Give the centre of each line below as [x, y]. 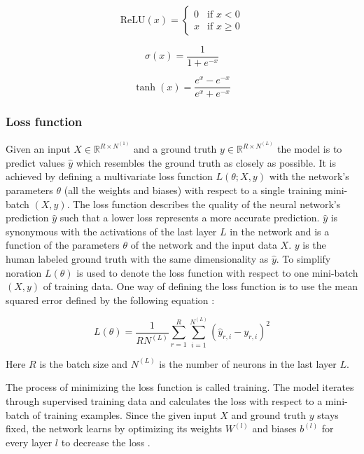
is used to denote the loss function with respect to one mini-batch [217, 272]
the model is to [310, 149]
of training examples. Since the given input [125, 414]
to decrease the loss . [106, 442]
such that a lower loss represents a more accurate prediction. [190, 218]
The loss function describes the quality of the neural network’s [207, 204]
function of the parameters [63, 245]
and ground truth [269, 414]
